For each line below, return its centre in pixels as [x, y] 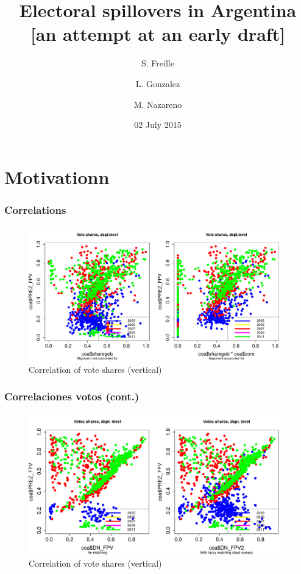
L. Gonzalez [158, 83]
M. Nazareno [158, 104]
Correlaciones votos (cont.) [72, 396]
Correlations [35, 209]
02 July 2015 [158, 125]
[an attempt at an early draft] [158, 34]
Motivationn [57, 176]
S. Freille [158, 63]
